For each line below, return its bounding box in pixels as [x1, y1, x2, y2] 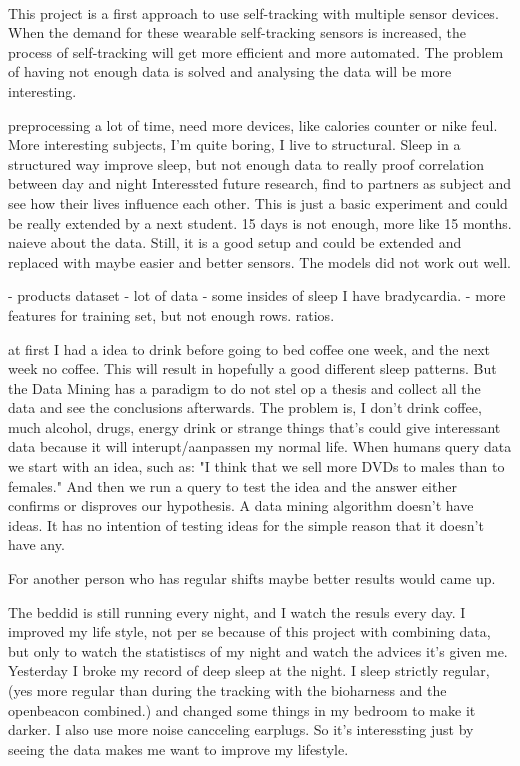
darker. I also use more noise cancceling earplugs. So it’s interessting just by [8, 719, 474, 740]
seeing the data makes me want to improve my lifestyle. [8, 738, 349, 759]
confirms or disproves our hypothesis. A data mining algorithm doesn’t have [8, 495, 474, 516]
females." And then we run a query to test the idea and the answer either [8, 475, 457, 496]
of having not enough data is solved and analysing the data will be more [8, 61, 452, 82]
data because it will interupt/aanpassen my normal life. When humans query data [8, 436, 512, 457]
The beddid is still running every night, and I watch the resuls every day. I [8, 601, 466, 622]
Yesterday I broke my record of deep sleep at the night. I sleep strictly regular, [8, 660, 490, 681]
